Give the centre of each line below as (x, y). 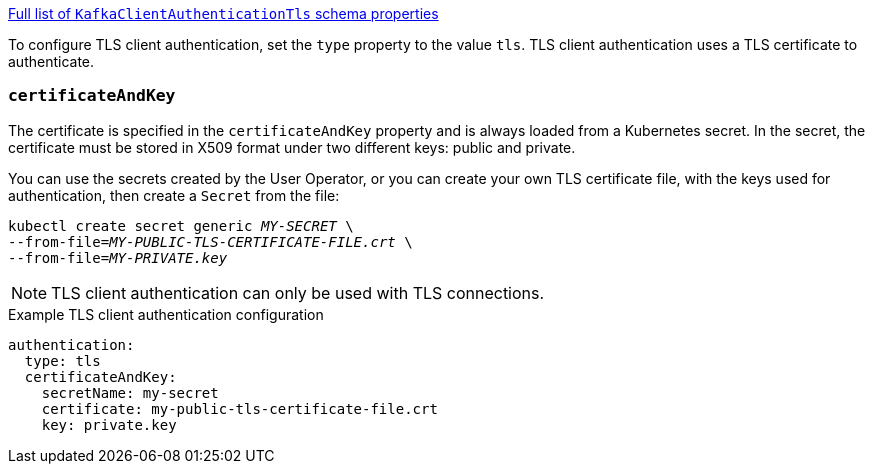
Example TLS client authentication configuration (166, 314)
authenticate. (51, 61)
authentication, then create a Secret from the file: (174, 195)
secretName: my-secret (130, 392)
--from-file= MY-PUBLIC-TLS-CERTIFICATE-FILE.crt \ (210, 241)
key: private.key (109, 424)
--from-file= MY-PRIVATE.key (118, 257)
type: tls (62, 360)
